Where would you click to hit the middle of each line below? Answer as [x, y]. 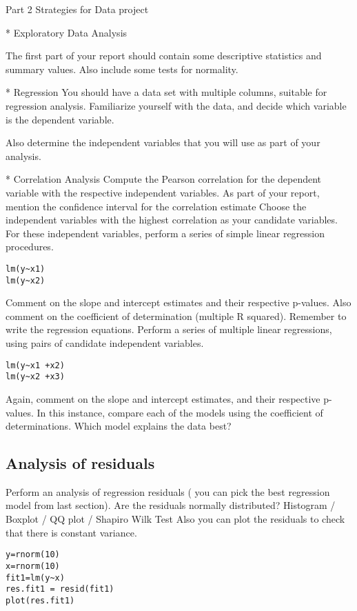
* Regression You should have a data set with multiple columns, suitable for [166, 92]
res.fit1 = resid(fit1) [60, 589]
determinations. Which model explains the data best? [119, 426]
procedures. [30, 247]
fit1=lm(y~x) [35, 578]
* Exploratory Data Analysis [67, 32]
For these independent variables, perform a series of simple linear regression [165, 233]
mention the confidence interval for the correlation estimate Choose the [156, 206]
